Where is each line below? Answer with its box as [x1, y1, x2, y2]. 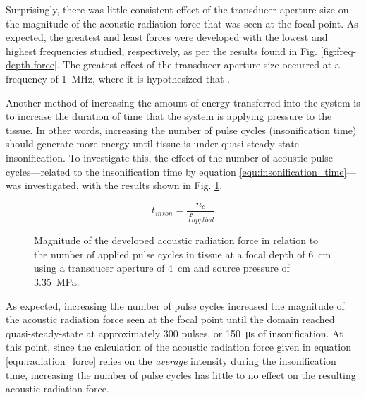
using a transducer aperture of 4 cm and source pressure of [34, 260, 290, 275]
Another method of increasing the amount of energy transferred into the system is [6, 95, 360, 109]
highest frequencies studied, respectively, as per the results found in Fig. [6, 43, 317, 58]
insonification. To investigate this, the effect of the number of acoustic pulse [6, 150, 333, 164]
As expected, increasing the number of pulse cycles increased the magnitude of [6, 298, 345, 313]
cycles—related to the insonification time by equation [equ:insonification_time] [6, 164, 347, 179]
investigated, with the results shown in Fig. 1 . [24, 178, 223, 193]
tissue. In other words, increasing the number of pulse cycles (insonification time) [6, 122, 357, 137]
